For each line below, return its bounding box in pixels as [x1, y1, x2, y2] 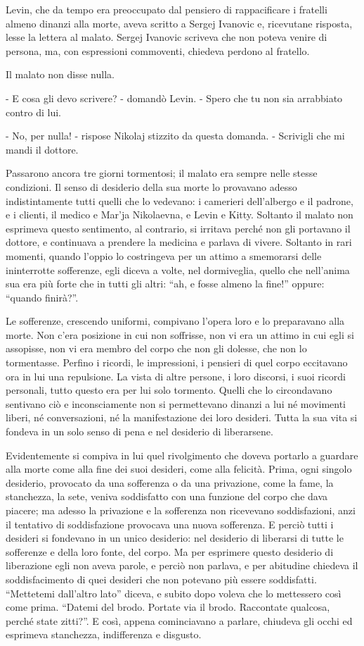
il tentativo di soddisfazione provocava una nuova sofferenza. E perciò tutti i [6, 516, 334, 531]
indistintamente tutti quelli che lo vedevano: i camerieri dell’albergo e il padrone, [6, 193, 353, 208]
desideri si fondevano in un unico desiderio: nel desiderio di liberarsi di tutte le [6, 530, 344, 545]
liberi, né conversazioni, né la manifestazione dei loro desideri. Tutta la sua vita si [6, 410, 358, 425]
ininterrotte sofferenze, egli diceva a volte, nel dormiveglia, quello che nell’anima [6, 262, 350, 277]
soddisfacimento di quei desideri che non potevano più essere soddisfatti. [6, 571, 317, 586]
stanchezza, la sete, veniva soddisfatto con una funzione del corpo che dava [6, 489, 328, 504]
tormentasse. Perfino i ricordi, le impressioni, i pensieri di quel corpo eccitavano [6, 355, 348, 370]
